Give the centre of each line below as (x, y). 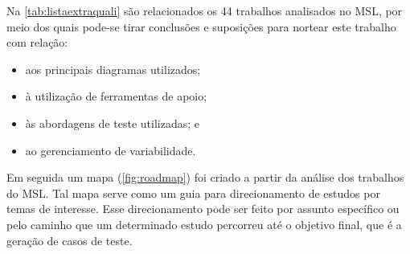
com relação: (37, 42)
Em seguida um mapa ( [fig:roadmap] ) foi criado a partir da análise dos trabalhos (205, 177)
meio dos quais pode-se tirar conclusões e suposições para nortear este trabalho (201, 26)
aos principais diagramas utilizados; (113, 69)
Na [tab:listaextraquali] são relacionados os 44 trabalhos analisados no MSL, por (205, 10)
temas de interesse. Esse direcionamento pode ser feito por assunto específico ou (203, 209)
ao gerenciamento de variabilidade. (111, 150)
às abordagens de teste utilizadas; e (112, 123)
